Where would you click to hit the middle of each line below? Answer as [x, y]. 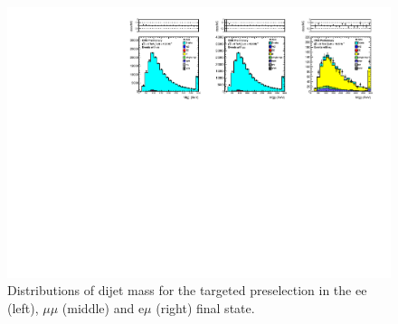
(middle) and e [103, 307]
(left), [23, 307]
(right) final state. [205, 307]
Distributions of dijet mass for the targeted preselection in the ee [187, 290]
